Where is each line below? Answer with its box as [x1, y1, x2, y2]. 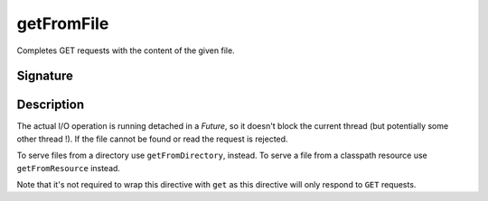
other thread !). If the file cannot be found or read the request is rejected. [16, 133, 288, 144]
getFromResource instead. [16, 162, 121, 173]
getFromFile [16, 14, 109, 33]
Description [16, 97, 85, 113]
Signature [16, 69, 74, 84]
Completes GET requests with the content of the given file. [16, 45, 235, 56]
